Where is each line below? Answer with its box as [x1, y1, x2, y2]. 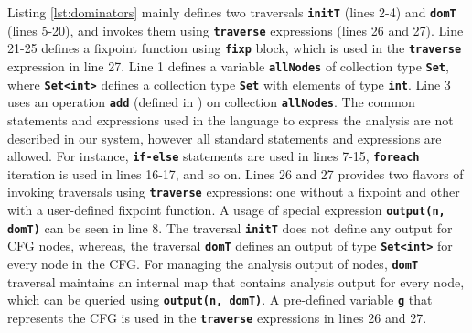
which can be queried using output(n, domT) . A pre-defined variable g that [7, 290, 433, 309]
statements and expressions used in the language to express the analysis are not [7, 110, 454, 129]
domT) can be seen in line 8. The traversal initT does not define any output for [7, 218, 453, 237]
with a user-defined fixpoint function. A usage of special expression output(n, [7, 200, 445, 220]
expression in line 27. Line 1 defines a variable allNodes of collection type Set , [7, 56, 449, 75]
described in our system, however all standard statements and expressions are [7, 128, 442, 147]
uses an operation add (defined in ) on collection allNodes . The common [7, 92, 415, 112]
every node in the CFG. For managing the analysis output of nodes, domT [7, 254, 419, 273]
